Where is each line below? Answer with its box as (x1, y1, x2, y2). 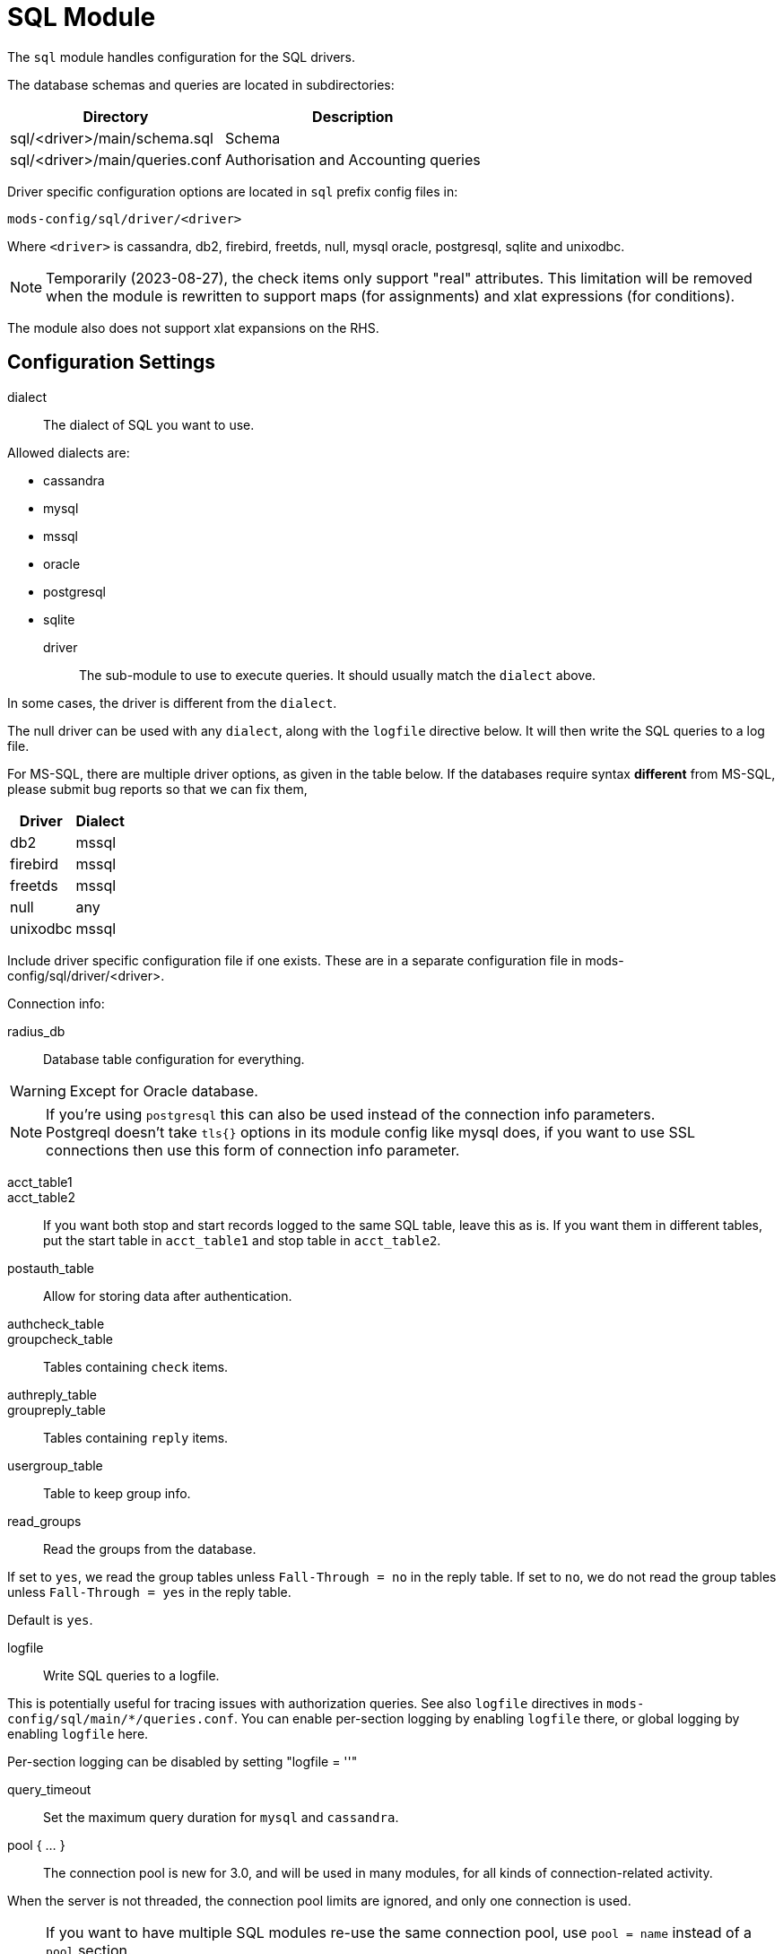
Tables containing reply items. (43, 1429, 229, 1445)
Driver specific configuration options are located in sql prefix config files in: (7, 183, 458, 199)
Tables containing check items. (43, 1358, 229, 1374)
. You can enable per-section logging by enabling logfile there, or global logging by (233, 1710, 740, 1726)
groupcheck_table (7, 1330, 114, 1347)
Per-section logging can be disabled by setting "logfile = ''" (7, 1753, 358, 1769)
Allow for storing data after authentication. (43, 1287, 292, 1304)
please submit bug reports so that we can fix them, (7, 781, 308, 797)
